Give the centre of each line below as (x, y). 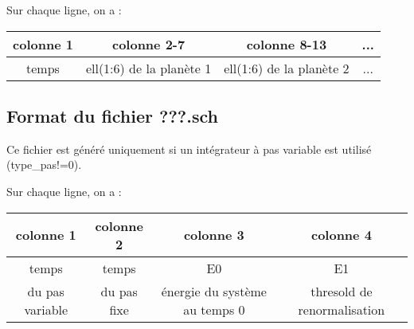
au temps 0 (214, 309)
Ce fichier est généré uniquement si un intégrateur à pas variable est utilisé (189, 149)
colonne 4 (341, 235)
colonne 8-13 (287, 44)
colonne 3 (214, 235)
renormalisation (342, 309)
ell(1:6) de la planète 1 (148, 68)
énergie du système (214, 291)
